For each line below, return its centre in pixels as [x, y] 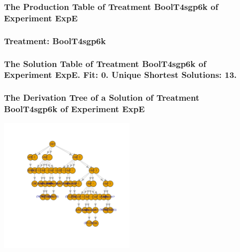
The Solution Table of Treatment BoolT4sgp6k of [105, 63]
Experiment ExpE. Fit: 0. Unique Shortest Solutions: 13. [120, 75]
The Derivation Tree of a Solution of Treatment [102, 97]
